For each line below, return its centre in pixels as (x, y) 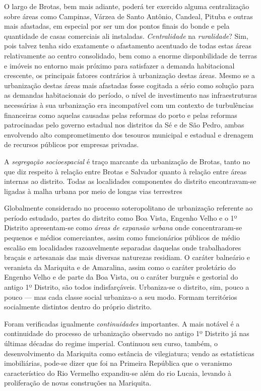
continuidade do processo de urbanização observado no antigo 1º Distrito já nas (127, 333)
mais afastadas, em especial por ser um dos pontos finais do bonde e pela (117, 26)
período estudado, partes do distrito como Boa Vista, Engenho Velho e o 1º (121, 217)
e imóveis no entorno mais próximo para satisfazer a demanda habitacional (119, 65)
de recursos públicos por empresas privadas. (72, 144)
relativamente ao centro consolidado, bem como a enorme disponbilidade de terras (131, 55)
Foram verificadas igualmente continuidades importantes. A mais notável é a (122, 323)
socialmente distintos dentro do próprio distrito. (78, 307)
